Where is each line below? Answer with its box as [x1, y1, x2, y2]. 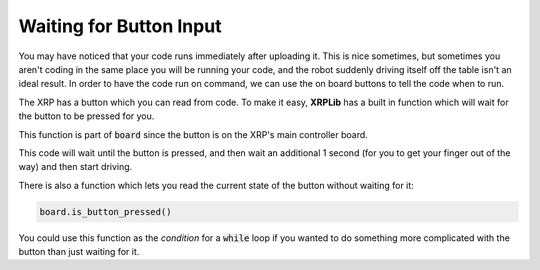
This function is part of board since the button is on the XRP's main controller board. [18, 128, 369, 140]
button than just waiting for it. [18, 246, 140, 258]
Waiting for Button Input [18, 15, 222, 37]
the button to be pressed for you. [18, 110, 155, 122]
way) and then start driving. [18, 161, 133, 173]
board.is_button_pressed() [39, 206, 172, 217]
